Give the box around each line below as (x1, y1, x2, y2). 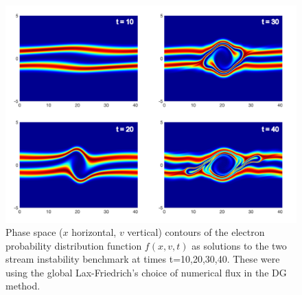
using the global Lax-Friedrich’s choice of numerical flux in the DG (5, 265, 287, 279)
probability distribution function (5, 238, 142, 252)
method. (5, 278, 40, 293)
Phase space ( (5, 225, 63, 239)
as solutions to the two (191, 238, 287, 252)
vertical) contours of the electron (127, 225, 265, 239)
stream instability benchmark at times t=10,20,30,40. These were (5, 252, 280, 266)
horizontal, (71, 225, 117, 239)
